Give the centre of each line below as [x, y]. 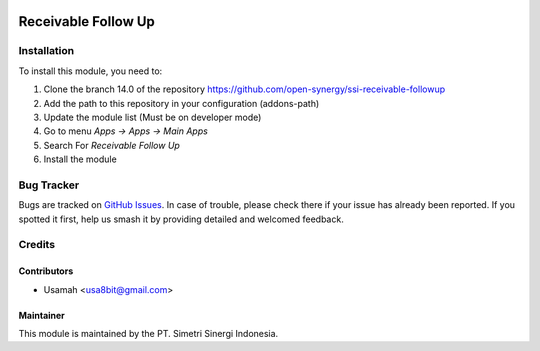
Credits [36, 245]
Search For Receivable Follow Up [111, 145]
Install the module [80, 159]
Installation [46, 51]
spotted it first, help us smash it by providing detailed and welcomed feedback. [181, 219]
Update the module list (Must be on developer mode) [152, 117]
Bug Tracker [49, 185]
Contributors [46, 271]
